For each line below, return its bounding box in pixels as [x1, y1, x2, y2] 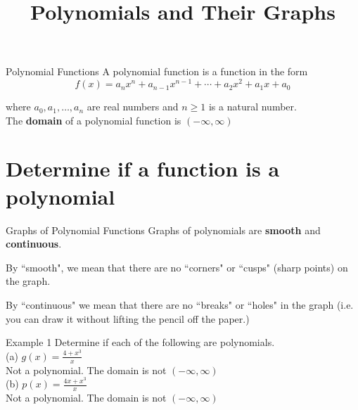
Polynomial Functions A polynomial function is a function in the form [6, 64, 308, 79]
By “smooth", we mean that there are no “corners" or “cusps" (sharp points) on [6, 260, 348, 274]
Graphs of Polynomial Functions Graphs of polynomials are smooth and [6, 222, 321, 237]
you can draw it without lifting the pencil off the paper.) [6, 311, 250, 326]
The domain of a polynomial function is [6, 113, 181, 127]
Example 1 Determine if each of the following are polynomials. [6, 335, 275, 350]
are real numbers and [87, 99, 179, 114]
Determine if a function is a [6, 154, 280, 183]
